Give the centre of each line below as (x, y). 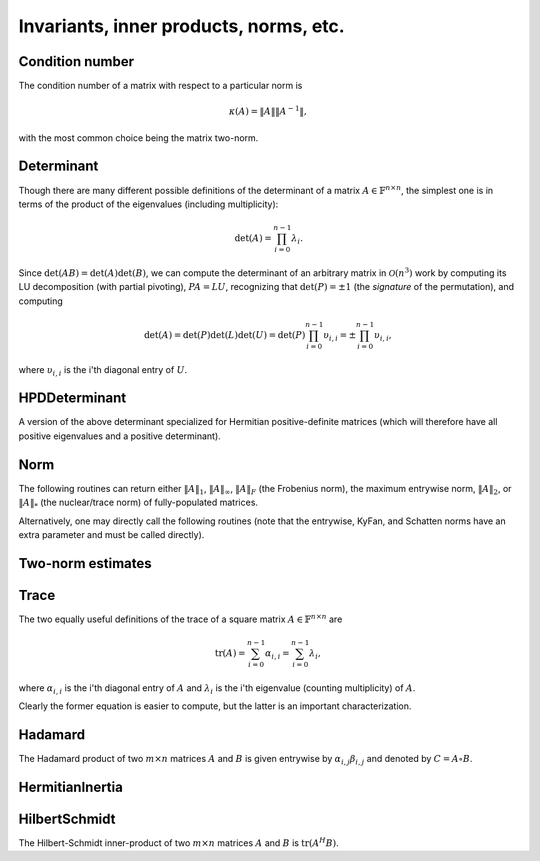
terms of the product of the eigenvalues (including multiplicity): (148, 204)
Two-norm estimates (85, 563)
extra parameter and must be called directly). (111, 534)
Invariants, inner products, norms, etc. (181, 26)
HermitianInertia (71, 786)
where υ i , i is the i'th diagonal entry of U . (103, 370)
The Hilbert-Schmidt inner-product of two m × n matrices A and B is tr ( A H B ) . (178, 842)
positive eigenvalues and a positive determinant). (120, 436)
